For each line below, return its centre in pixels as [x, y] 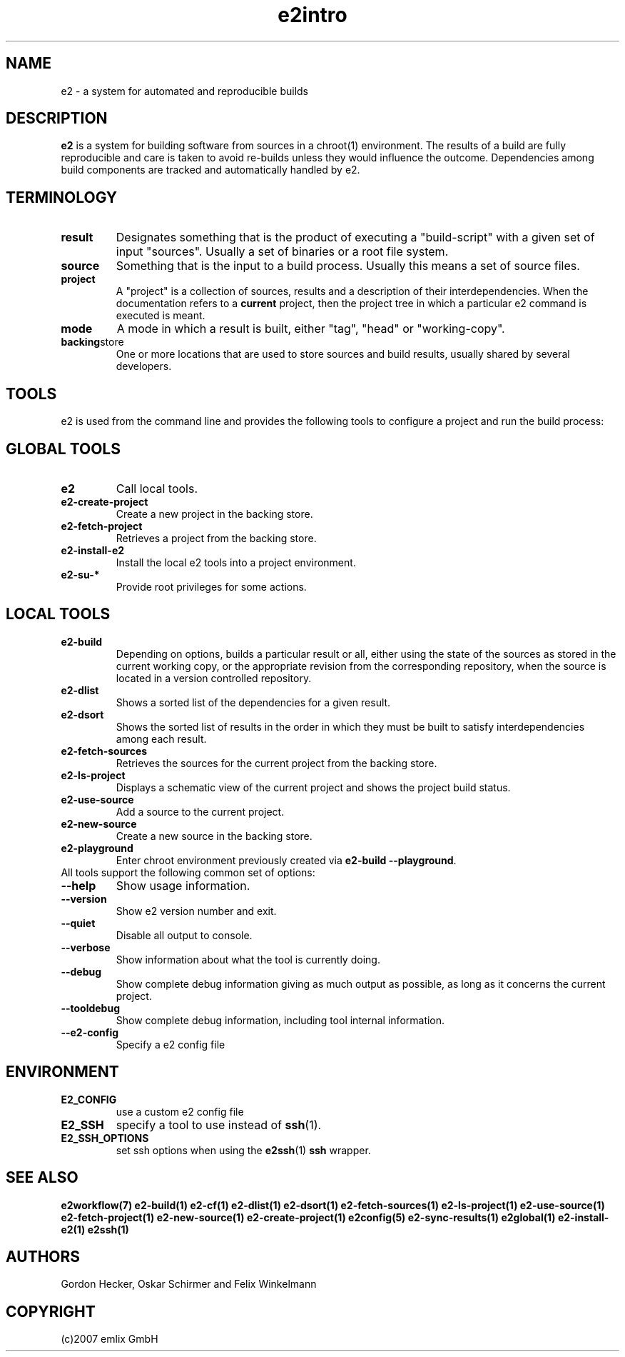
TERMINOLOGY [62, 197]
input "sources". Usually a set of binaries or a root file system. [282, 252]
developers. [144, 366]
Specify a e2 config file [171, 1044]
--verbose [86, 947]
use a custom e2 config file [180, 1111]
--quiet [78, 923]
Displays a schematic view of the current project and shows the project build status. [313, 787]
